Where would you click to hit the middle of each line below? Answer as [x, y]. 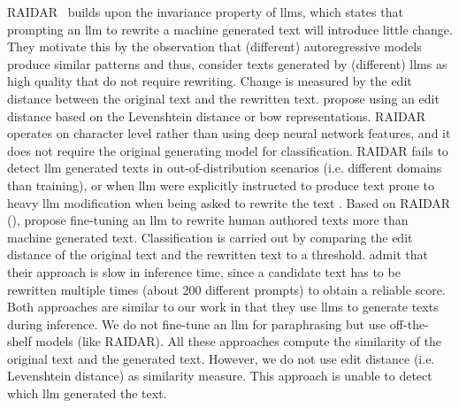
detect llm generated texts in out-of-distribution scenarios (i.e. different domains [225, 168]
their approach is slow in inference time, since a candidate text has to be [204, 271]
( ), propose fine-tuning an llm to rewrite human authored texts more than [208, 220]
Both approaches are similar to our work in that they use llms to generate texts [223, 307]
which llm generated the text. [87, 393]
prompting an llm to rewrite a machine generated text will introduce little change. [230, 29]
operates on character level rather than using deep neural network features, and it [229, 133]
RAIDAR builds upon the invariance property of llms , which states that [205, 12]
